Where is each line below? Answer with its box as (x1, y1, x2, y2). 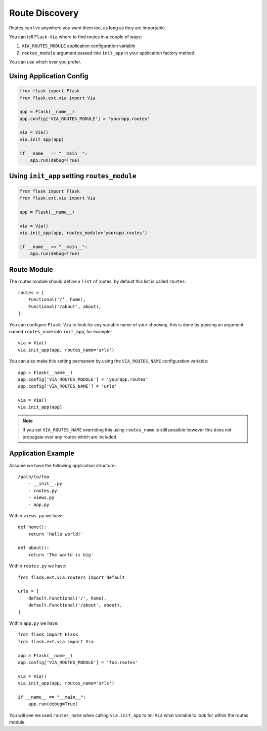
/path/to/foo (18, 474, 49, 480)
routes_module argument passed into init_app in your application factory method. (21, 50, 196, 56)
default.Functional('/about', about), (28, 603, 123, 608)
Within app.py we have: (9, 620, 59, 626)
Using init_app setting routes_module (9, 172, 137, 181)
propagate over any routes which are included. (22, 434, 118, 440)
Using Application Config (9, 72, 89, 80)
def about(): (18, 545, 49, 550)
